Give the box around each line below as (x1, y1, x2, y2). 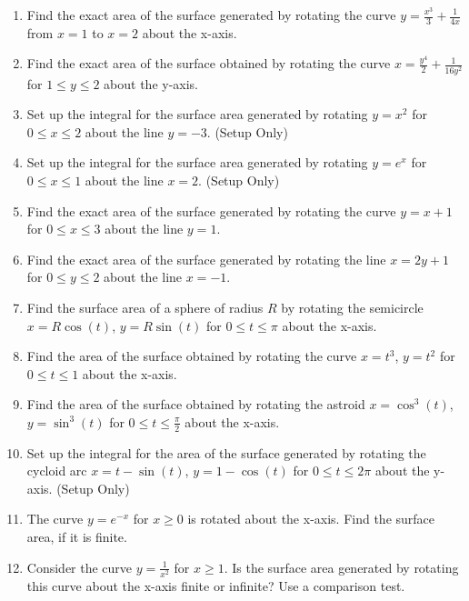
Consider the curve (26, 557, 133, 576)
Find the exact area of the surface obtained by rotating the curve (26, 54, 391, 73)
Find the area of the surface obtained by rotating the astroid (26, 395, 365, 414)
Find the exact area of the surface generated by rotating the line (26, 249, 386, 268)
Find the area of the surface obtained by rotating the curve (26, 346, 357, 366)
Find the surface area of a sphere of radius (26, 297, 264, 316)
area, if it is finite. (26, 527, 127, 546)
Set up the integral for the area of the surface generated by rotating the (26, 443, 426, 462)
